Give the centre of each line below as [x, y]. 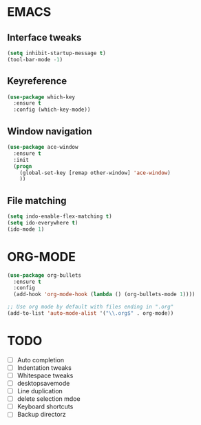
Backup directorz [42, 415]
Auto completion [40, 360]
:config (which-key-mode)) [52, 110]
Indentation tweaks [44, 367]
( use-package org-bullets [44, 275]
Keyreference [37, 81]
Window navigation [50, 131]
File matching [37, 200]
